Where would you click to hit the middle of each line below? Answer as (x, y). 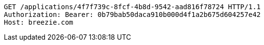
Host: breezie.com (39, 22)
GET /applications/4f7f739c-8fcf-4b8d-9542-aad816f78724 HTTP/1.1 (132, 7)
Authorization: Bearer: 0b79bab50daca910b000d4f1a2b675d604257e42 (132, 15)
